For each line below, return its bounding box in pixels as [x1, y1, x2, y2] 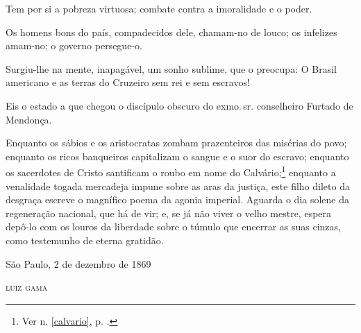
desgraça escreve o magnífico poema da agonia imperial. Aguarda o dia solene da [6, 192, 350, 207]
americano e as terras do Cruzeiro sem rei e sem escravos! [6, 75, 250, 89]
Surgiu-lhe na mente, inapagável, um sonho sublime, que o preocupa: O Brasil [6, 61, 337, 76]
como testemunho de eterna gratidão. [6, 232, 164, 247]
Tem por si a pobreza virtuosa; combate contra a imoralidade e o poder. [6, 1, 312, 15]
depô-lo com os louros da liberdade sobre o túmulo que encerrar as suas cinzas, [6, 219, 341, 234]
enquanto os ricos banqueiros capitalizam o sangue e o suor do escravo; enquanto [6, 148, 349, 163]
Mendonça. [6, 112, 52, 126]
